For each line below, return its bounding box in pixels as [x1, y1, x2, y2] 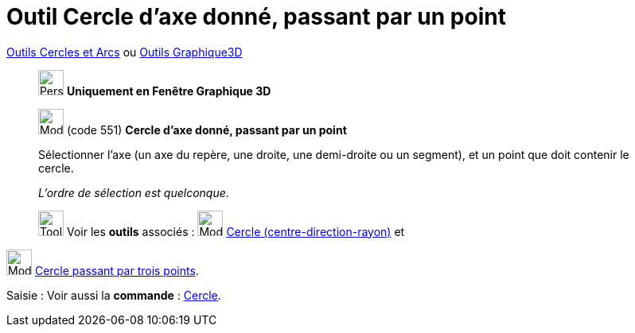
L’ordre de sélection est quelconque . [38, 185, 229, 199]
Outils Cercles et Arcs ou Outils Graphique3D [6, 45, 243, 59]
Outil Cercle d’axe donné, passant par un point [6, 3, 506, 30]
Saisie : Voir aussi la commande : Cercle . [6, 288, 221, 302]
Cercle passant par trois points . [34, 263, 199, 277]
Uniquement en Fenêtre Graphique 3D [66, 83, 271, 98]
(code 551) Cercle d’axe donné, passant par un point [66, 122, 347, 137]
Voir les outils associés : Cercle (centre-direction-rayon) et [66, 224, 405, 238]
